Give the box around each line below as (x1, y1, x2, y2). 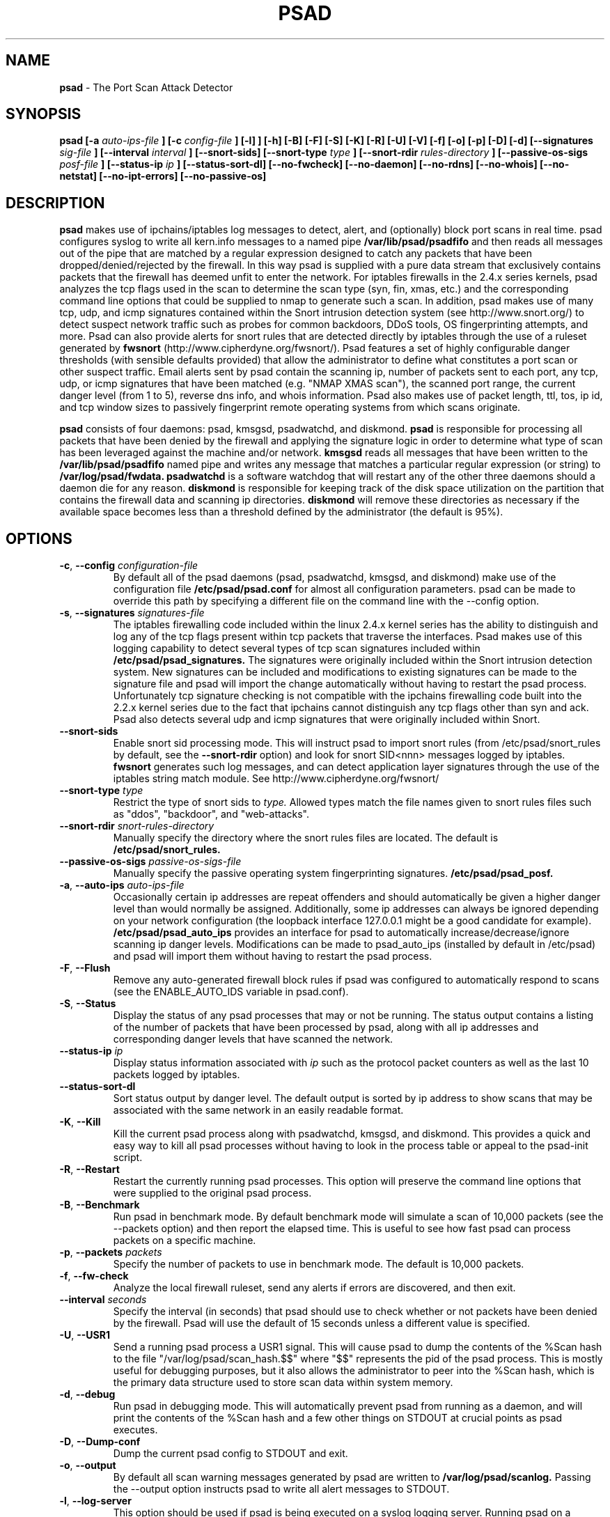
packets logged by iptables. (113, 1068, 240, 1081)
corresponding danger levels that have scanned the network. (113, 1033, 393, 1045)
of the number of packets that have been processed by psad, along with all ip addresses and (113, 1021, 539, 1034)
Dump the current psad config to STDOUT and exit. (113, 1447, 348, 1460)
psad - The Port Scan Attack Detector (59, 81, 233, 93)
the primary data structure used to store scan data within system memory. (113, 1376, 453, 1389)
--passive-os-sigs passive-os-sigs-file (59, 855, 242, 868)
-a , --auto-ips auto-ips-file (59, 879, 185, 892)
